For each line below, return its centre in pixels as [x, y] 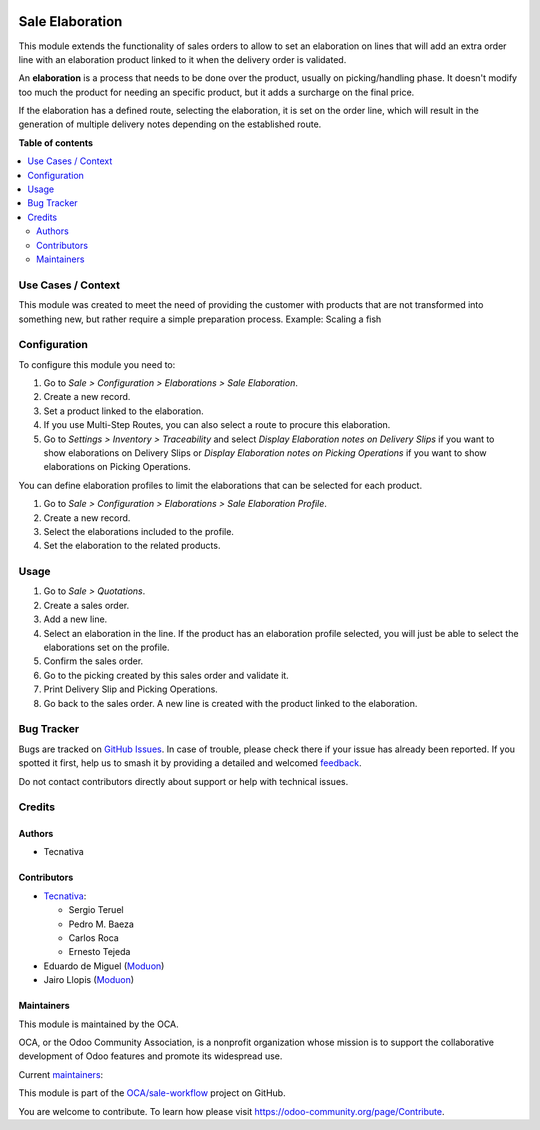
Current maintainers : [61, 1074]
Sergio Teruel [96, 910]
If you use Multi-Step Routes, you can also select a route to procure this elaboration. [217, 425]
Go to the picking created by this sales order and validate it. [166, 675]
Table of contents [56, 142]
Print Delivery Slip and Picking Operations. [131, 689]
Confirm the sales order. [93, 661]
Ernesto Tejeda [99, 952]
